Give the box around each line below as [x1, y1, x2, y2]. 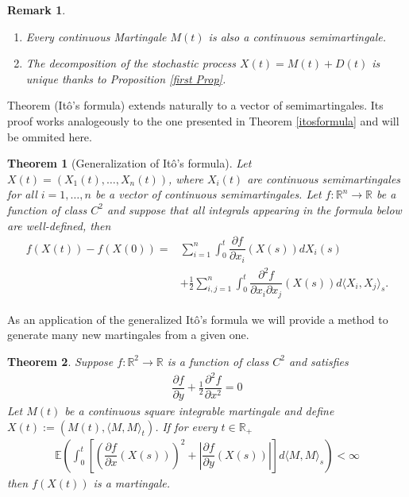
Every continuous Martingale [25, 28, 167, 44]
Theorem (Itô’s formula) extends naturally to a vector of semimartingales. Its [7, 97, 384, 114]
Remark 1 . [7, 2, 66, 17]
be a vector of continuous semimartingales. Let [95, 186, 322, 202]
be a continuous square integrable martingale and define [64, 403, 334, 419]
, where [168, 170, 203, 187]
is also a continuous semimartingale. [208, 28, 387, 44]
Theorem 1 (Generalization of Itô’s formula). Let [7, 155, 252, 171]
